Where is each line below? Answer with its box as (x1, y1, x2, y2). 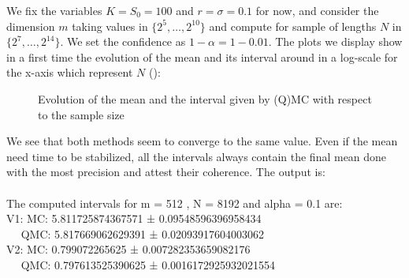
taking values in (72, 17, 148, 34)
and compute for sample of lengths (209, 17, 377, 34)
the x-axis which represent (6, 64, 133, 81)
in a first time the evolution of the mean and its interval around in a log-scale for (6, 48, 398, 65)
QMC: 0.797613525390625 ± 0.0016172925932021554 (20, 256, 276, 272)
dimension (6, 17, 55, 34)
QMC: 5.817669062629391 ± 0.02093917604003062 (20, 225, 265, 242)
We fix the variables (6, 2, 102, 18)
